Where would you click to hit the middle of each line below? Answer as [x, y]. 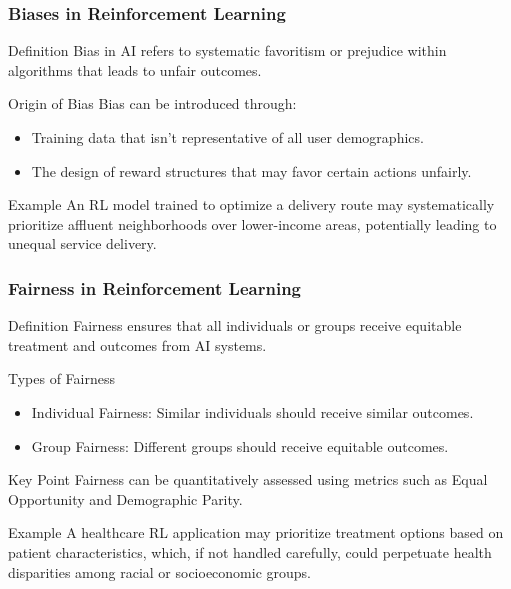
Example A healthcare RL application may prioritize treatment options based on [256, 532]
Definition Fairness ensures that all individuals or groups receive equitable [235, 325]
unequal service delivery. [82, 243]
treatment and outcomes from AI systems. [137, 344]
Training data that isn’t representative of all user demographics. [227, 137]
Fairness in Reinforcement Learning [154, 287]
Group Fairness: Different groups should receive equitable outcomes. [240, 445]
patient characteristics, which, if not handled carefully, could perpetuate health [250, 551]
